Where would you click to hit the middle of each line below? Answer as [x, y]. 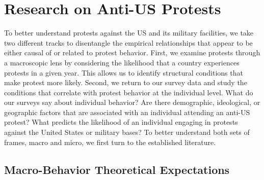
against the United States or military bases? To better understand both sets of [127, 132]
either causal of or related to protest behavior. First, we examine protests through [132, 52]
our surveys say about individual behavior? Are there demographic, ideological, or [132, 102]
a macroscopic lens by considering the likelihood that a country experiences [122, 62]
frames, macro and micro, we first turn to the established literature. [110, 142]
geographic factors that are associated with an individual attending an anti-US [127, 112]
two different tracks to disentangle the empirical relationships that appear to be [128, 42]
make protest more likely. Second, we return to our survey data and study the [126, 82]
